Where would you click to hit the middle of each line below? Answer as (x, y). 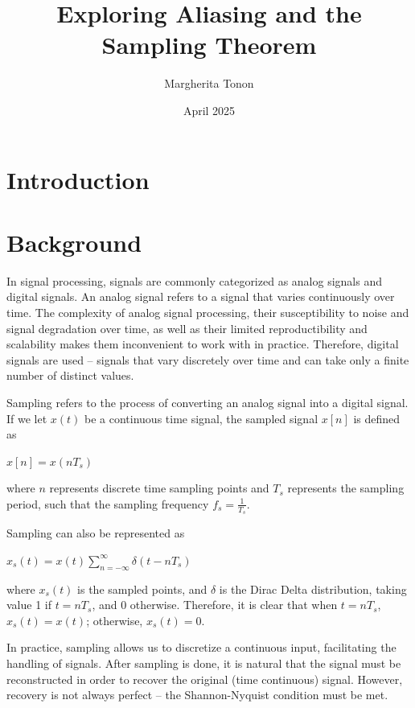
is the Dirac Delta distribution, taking (313, 589)
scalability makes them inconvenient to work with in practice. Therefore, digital (203, 344)
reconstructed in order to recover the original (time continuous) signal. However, (205, 679)
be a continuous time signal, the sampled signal (201, 418)
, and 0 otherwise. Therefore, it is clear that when (215, 605)
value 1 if (29, 605)
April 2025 (209, 110)
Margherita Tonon (209, 83)
